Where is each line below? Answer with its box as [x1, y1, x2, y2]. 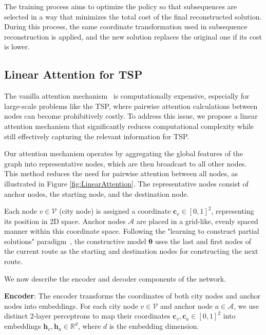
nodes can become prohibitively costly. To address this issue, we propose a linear [4, 110, 258, 121]
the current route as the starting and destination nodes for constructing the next [4, 246, 258, 256]
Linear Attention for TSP [4, 66, 143, 82]
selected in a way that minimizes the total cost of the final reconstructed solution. [4, 11, 262, 22]
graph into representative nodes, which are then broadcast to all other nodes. [4, 158, 247, 169]
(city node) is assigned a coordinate [59, 206, 171, 216]
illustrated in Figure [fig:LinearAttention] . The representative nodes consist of [4, 178, 249, 189]
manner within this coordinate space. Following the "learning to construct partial [4, 226, 259, 236]
